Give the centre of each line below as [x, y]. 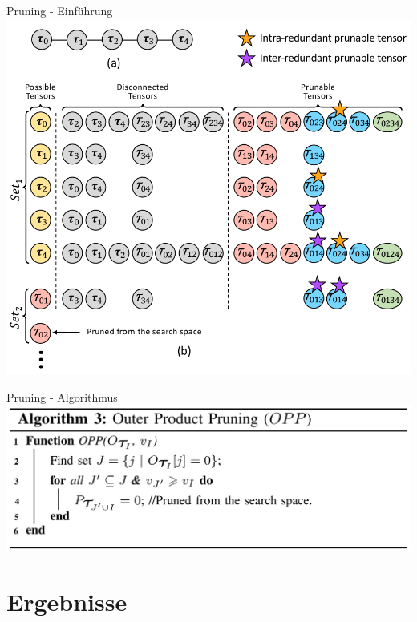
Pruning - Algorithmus [62, 396]
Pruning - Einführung [60, 10]
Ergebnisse [67, 601]
